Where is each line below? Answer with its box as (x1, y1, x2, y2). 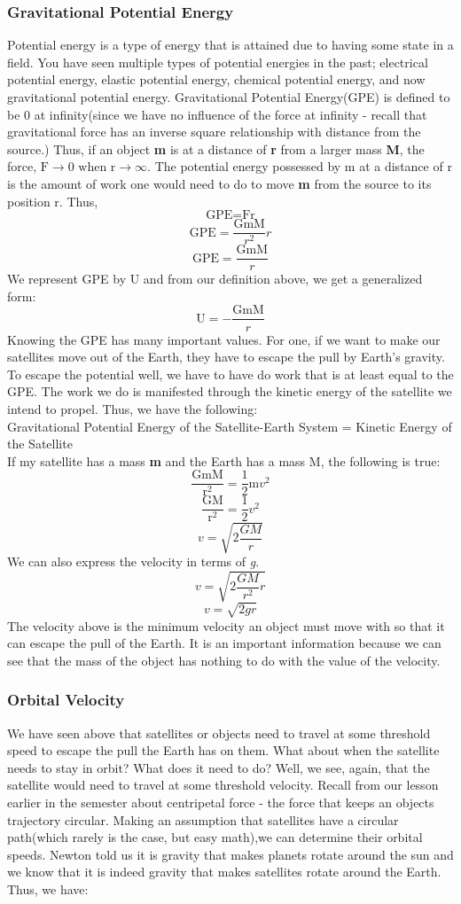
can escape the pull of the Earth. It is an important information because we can (7, 634, 441, 652)
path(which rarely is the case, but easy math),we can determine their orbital (7, 828, 423, 846)
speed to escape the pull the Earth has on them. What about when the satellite (7, 741, 440, 760)
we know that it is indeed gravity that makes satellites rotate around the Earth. (7, 862, 441, 881)
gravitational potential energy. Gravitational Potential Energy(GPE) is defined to (7, 88, 450, 105)
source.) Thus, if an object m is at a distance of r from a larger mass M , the (7, 139, 425, 158)
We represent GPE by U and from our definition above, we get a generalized (7, 269, 423, 288)
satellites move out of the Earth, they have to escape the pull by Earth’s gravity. (7, 347, 445, 366)
